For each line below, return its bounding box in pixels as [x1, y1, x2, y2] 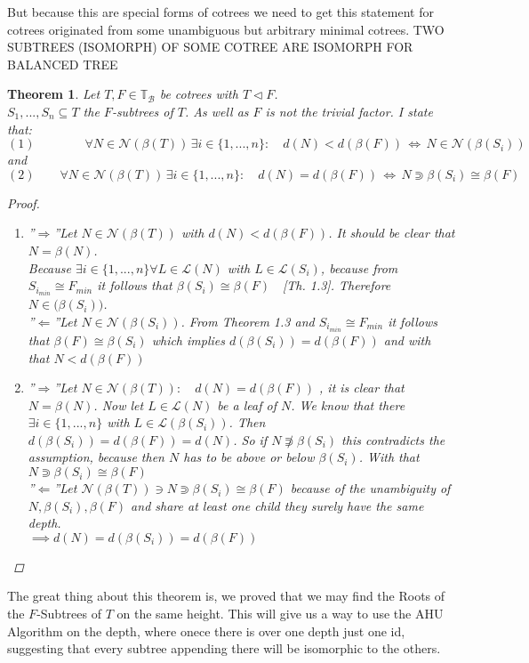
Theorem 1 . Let [7, 85, 100, 103]
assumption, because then [28, 448, 164, 466]
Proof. [7, 193, 40, 212]
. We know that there [291, 395, 405, 414]
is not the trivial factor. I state [265, 101, 433, 120]
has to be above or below [183, 448, 315, 466]
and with [383, 330, 431, 349]
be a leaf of [217, 395, 277, 414]
